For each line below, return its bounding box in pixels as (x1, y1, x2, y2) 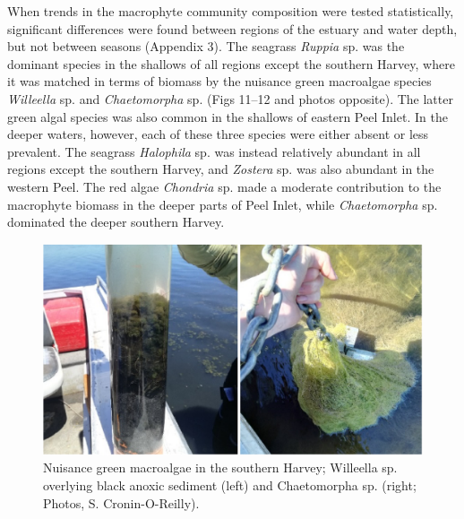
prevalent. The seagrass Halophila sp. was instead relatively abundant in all (7, 142, 421, 160)
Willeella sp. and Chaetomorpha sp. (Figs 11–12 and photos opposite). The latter (7, 89, 453, 108)
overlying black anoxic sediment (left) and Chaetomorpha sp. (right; (43, 475, 417, 494)
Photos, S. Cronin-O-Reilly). (43, 493, 200, 512)
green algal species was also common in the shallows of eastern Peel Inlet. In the (7, 107, 448, 125)
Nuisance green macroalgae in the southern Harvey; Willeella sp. (43, 458, 398, 477)
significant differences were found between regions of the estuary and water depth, (7, 19, 458, 38)
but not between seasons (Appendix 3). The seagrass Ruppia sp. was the (7, 37, 405, 56)
